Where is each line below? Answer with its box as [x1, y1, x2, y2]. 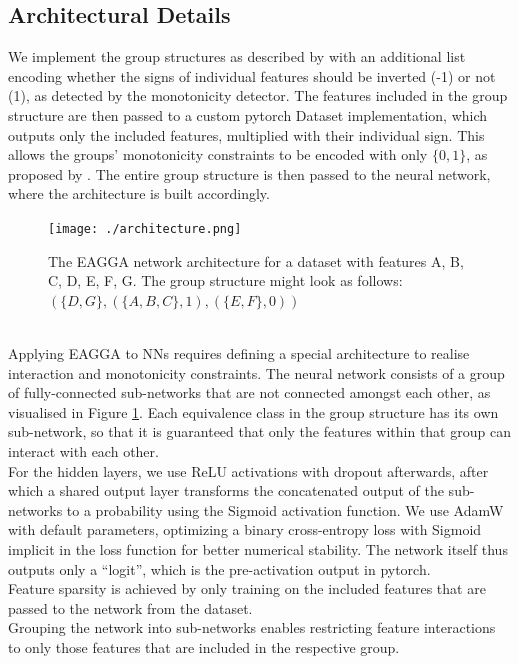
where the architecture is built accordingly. [8, 183, 270, 204]
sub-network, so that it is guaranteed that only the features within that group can [8, 421, 511, 442]
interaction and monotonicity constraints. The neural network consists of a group [8, 362, 505, 383]
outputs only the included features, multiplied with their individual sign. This [8, 124, 485, 145]
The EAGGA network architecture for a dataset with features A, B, [48, 250, 464, 271]
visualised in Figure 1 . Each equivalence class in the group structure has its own [8, 401, 499, 422]
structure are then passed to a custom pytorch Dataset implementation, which [8, 104, 488, 125]
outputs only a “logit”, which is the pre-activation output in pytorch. [8, 558, 431, 579]
